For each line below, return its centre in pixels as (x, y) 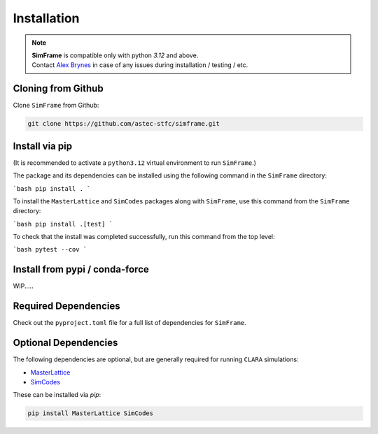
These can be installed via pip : (57, 395)
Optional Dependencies (65, 343)
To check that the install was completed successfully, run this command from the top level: (144, 237)
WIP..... (23, 286)
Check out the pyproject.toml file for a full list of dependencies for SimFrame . (129, 323)
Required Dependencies (66, 306)
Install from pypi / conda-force (81, 269)
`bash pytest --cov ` (50, 249)
